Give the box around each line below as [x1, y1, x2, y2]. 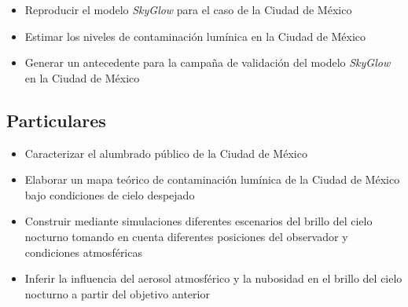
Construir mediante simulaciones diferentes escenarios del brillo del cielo [24, 213, 373, 229]
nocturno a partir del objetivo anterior [24, 285, 210, 302]
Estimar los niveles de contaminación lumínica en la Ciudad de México [24, 27, 366, 44]
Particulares [6, 108, 106, 132]
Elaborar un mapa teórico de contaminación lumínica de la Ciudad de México [24, 171, 400, 188]
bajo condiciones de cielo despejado [24, 186, 195, 203]
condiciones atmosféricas [24, 243, 142, 260]
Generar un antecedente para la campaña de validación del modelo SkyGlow [24, 54, 391, 71]
